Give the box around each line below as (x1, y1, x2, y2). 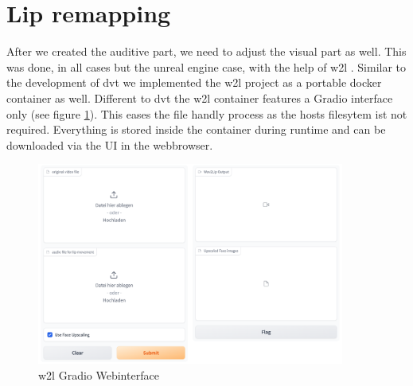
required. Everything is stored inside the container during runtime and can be (6, 121, 386, 138)
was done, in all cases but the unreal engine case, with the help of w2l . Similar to (6, 58, 407, 75)
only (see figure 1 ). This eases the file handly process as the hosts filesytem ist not (6, 105, 407, 122)
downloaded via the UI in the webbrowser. (6, 136, 213, 153)
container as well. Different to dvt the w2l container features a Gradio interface (6, 89, 393, 106)
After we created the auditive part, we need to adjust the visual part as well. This (6, 43, 407, 60)
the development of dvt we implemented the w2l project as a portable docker (6, 74, 382, 91)
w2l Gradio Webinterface (38, 366, 159, 383)
